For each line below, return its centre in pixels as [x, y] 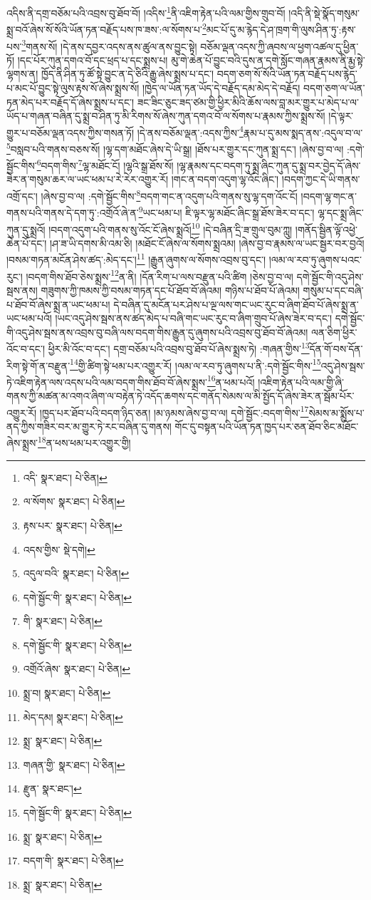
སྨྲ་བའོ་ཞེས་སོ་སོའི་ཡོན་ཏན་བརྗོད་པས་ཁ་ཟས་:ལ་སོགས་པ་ [104, 29]
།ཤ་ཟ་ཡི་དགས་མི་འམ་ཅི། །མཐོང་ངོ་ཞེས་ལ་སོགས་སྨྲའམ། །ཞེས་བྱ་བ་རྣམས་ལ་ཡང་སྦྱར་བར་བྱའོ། [207, 243]
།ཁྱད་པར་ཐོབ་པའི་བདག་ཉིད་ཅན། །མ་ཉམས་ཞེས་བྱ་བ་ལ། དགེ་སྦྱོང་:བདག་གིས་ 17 [174, 411]
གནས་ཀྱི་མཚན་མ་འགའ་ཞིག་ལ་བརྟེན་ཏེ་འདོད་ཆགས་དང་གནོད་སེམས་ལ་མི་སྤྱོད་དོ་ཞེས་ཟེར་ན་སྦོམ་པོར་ [181, 396]
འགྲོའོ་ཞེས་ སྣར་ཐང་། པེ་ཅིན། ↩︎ [77, 669]
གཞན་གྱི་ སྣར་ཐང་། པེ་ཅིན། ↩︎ [74, 764]
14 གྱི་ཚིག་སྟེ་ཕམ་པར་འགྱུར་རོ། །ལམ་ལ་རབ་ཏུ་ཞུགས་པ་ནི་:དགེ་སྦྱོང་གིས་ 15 [195, 364]
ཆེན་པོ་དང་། [27, 243]
